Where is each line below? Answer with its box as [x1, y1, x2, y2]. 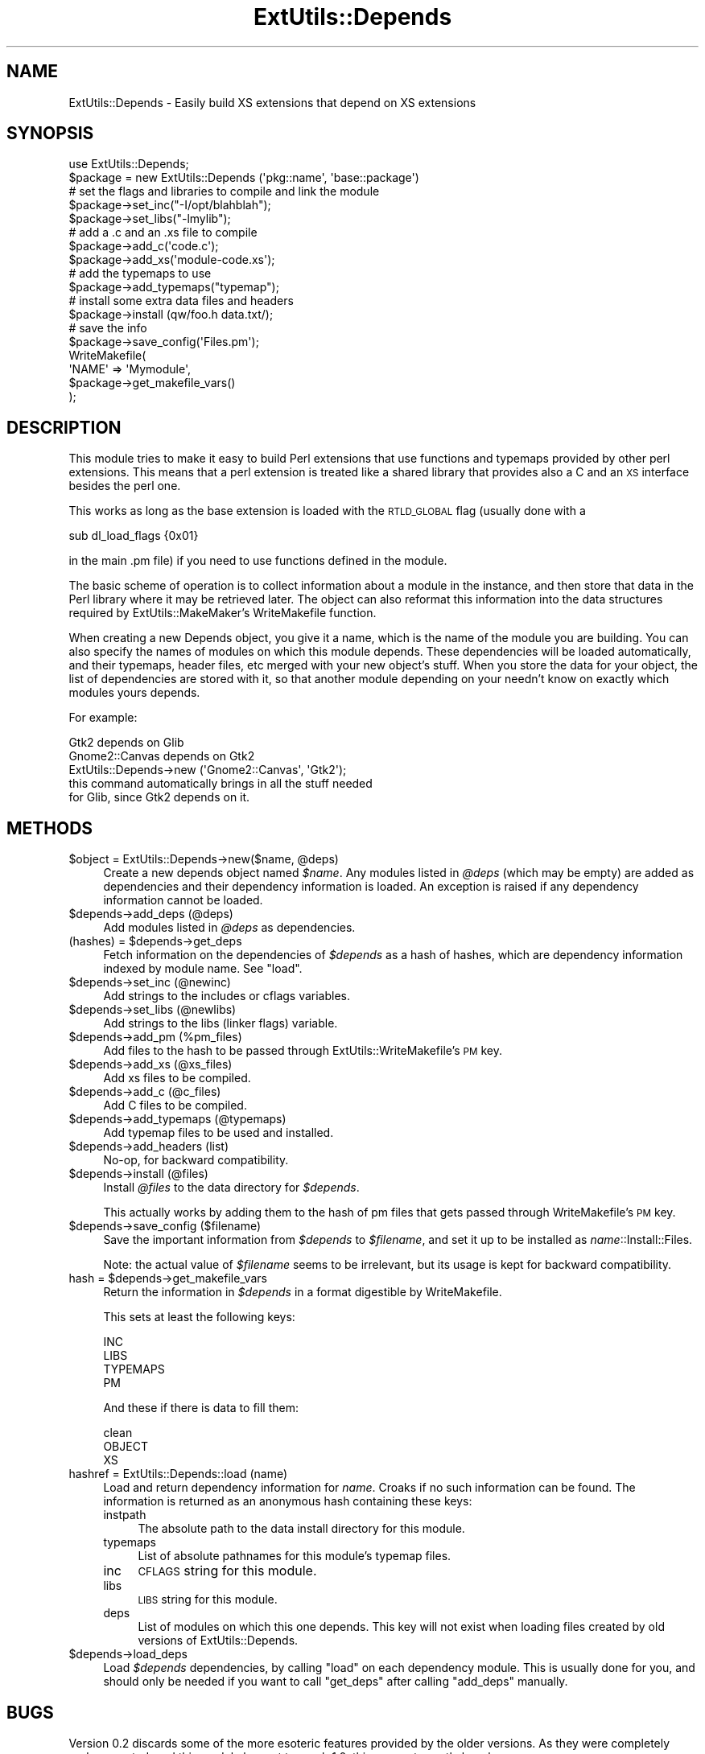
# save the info [68, 321, 147, 336]
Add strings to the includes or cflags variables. [103, 989, 351, 1003]
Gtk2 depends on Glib [68, 735, 184, 750]
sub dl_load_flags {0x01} [68, 529, 199, 543]
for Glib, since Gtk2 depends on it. [68, 790, 250, 805]
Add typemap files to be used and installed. [103, 1126, 334, 1140]
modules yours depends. [68, 686, 200, 700]
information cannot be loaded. [103, 893, 263, 908]
